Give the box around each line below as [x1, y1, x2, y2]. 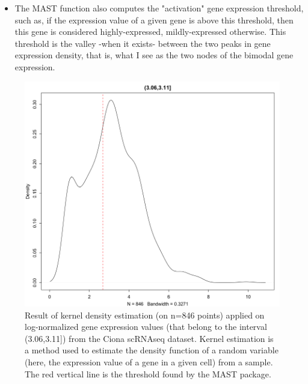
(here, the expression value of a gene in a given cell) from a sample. [25, 356, 273, 368]
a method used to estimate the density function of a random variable [25, 344, 279, 356]
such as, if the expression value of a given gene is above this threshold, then [14, 13, 294, 26]
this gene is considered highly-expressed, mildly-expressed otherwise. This [14, 25, 286, 38]
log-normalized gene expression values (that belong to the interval [25, 320, 267, 333]
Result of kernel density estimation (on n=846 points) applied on [25, 308, 265, 321]
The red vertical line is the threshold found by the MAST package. [25, 367, 271, 380]
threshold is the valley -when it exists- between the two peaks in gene [14, 37, 271, 49]
